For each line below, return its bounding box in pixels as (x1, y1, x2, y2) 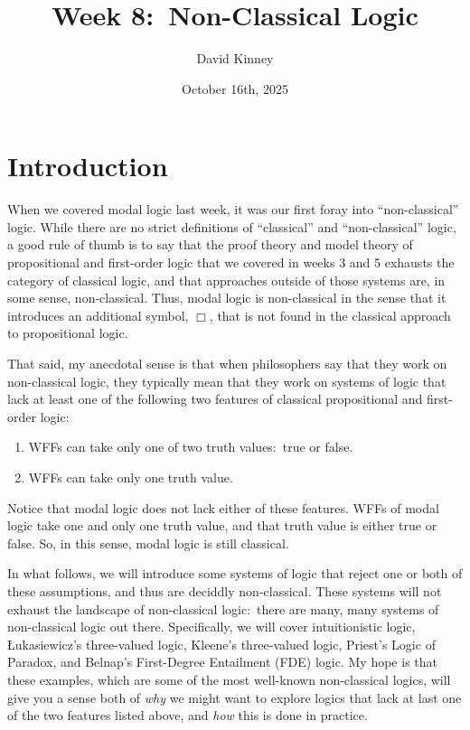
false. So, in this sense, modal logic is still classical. (7, 533, 289, 552)
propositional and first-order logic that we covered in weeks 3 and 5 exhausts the (7, 253, 455, 272)
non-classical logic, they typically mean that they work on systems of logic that (7, 371, 446, 390)
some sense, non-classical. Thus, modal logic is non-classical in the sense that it (7, 288, 446, 307)
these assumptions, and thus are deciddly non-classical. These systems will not (7, 581, 442, 600)
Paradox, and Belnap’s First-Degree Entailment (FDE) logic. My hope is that (7, 652, 437, 671)
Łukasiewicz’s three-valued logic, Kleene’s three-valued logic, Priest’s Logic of (7, 634, 436, 653)
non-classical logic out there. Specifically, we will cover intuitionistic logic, (7, 617, 416, 636)
